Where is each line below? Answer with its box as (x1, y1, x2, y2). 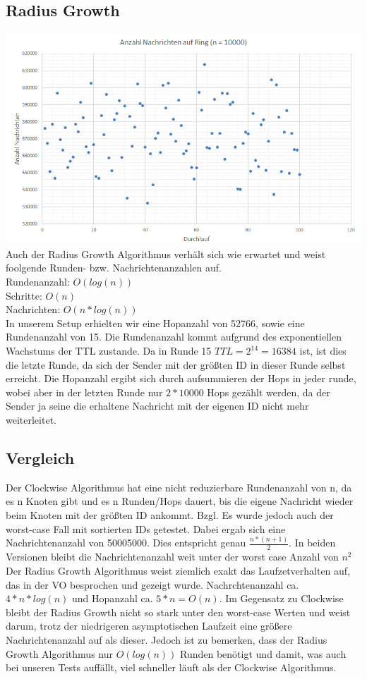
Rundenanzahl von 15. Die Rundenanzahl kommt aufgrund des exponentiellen (6, 329, 342, 344)
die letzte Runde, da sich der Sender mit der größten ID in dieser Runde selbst (6, 357, 346, 372)
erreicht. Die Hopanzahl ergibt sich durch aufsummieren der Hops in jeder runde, (6, 371, 356, 386)
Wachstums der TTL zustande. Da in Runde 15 (6, 343, 212, 358)
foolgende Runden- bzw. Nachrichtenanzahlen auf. (6, 260, 222, 275)
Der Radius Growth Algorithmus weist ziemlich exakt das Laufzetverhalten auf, (6, 563, 351, 577)
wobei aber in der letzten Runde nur (6, 384, 163, 399)
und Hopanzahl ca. (71, 591, 153, 606)
